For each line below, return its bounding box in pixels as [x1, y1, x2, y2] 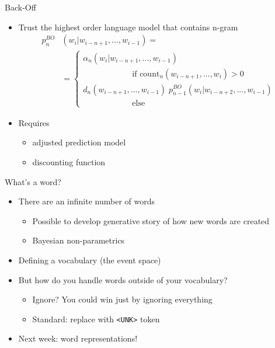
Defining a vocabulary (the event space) [18, 254, 161, 266]
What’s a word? [5, 175, 61, 187]
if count [132, 69, 160, 78]
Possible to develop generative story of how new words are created [32, 214, 270, 227]
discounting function [32, 156, 106, 168]
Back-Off [5, 1, 36, 13]
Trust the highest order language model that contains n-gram [18, 20, 238, 33]
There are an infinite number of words [18, 195, 155, 207]
